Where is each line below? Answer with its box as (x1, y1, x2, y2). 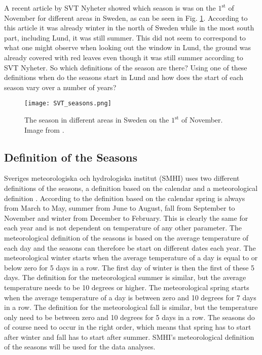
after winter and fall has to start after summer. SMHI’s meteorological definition (4, 331, 254, 342)
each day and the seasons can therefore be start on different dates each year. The (4, 242, 256, 253)
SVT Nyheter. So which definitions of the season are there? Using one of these (4, 62, 247, 72)
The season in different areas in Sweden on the (24, 114, 169, 125)
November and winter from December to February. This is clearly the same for (4, 212, 248, 223)
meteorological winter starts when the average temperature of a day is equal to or (4, 252, 258, 263)
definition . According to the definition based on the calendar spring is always (4, 192, 245, 203)
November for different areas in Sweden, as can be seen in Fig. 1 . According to (4, 12, 248, 23)
